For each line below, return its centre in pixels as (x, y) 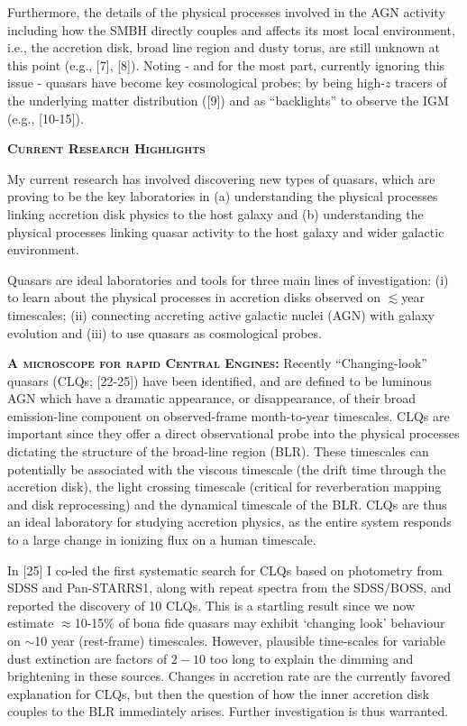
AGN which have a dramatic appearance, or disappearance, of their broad (212, 398)
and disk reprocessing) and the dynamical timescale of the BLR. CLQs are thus (227, 504)
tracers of (421, 83)
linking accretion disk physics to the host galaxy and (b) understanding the (215, 213)
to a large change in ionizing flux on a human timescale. (162, 540)
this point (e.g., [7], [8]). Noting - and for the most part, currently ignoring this (226, 64)
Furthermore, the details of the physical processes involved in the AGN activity (226, 12)
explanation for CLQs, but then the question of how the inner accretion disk (219, 693)
